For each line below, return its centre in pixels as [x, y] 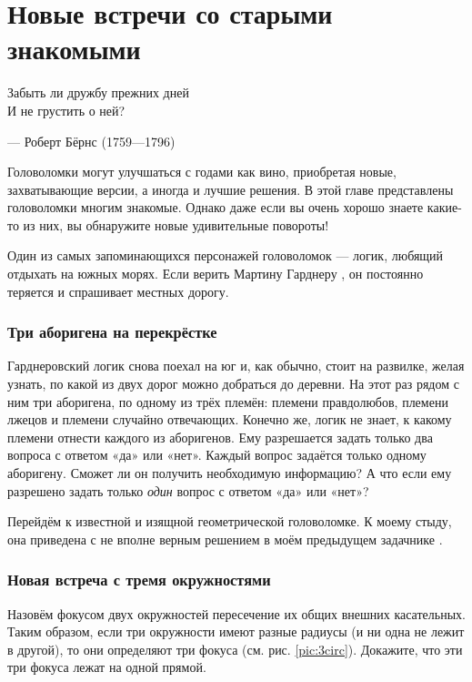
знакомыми [74, 49]
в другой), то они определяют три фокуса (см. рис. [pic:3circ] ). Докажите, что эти [235, 649]
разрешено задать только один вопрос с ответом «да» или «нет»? [188, 490]
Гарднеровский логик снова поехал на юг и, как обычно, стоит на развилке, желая [236, 366]
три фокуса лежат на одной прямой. [107, 667]
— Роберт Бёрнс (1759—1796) [91, 141]
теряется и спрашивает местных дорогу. [118, 291]
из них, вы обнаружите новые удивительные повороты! [176, 224]
